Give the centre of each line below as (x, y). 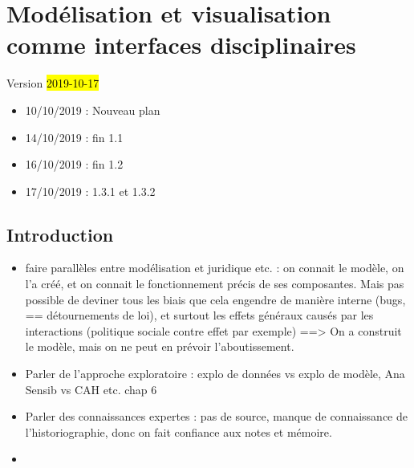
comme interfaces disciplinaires (181, 45)
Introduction (60, 234)
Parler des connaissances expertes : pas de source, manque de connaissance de (216, 416)
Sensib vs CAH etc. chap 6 (91, 389)
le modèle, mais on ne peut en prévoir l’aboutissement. (160, 346)
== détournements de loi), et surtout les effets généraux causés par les (199, 315)
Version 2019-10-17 (53, 83)
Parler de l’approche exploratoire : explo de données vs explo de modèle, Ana (215, 374)
